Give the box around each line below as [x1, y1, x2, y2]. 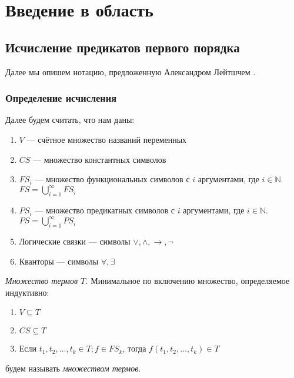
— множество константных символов [33, 153, 166, 165]
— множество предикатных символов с [35, 204, 175, 216]
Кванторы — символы [19, 255, 99, 267]
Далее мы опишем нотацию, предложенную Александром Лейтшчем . [5, 65, 256, 78]
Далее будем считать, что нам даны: [5, 113, 135, 126]
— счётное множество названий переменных [26, 133, 187, 145]
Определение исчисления [5, 91, 117, 105]
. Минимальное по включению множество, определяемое [85, 275, 290, 287]
